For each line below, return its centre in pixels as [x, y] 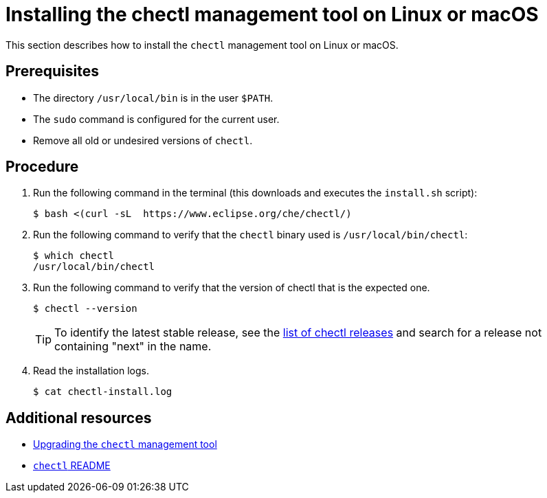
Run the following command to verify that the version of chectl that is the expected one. [232, 288]
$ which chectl [74, 256]
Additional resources [79, 418]
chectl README [72, 466]
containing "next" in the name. [133, 347]
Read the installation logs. [91, 371]
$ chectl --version [85, 309]
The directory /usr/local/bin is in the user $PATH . [153, 98]
